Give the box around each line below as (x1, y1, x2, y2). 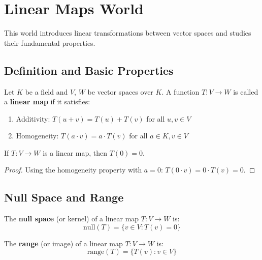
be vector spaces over (87, 86, 153, 97)
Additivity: (16, 113, 50, 124)
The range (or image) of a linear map (4, 238, 123, 248)
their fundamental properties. (4, 37, 95, 48)
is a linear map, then (43, 147, 108, 158)
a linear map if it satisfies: (4, 96, 90, 107)
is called (233, 86, 258, 97)
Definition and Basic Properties (4, 62, 174, 78)
